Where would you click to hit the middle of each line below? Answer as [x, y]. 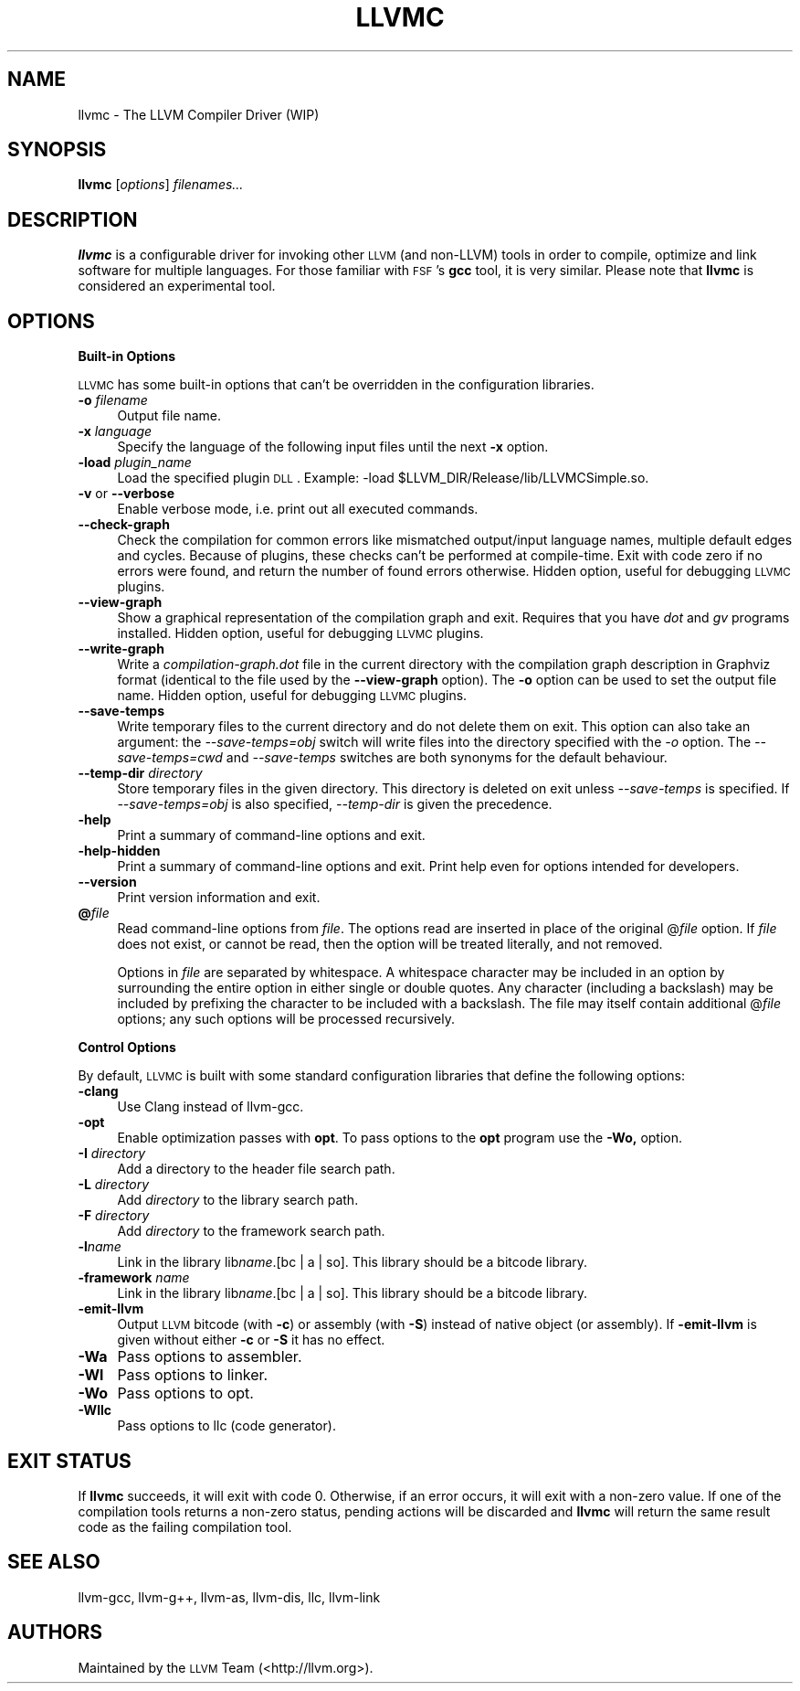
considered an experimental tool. [177, 286]
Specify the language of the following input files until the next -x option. [333, 447]
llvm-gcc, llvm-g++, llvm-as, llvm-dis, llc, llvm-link [229, 1597]
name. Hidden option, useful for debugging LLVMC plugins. [292, 696]
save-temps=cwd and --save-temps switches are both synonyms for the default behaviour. [392, 758]
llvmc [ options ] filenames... [161, 185]
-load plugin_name [135, 463]
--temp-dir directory [140, 773]
